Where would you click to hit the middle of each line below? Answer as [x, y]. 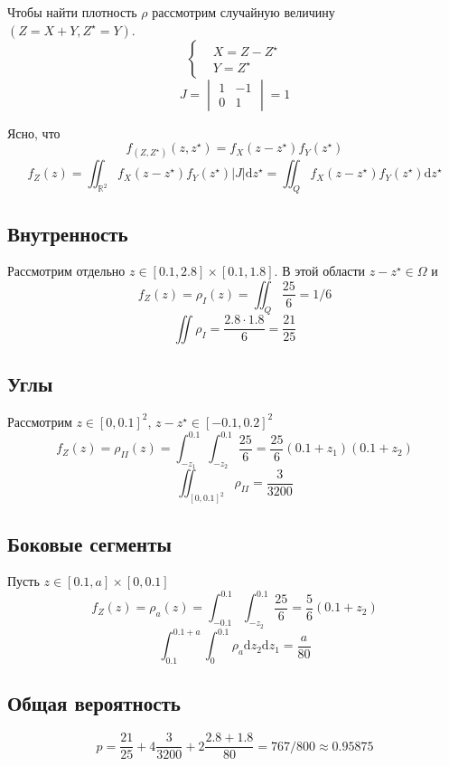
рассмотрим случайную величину [243, 12]
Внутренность [68, 233]
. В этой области [320, 271]
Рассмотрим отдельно [66, 271]
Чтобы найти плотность [72, 12]
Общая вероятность [94, 703]
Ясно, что [34, 132]
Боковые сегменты [89, 543]
